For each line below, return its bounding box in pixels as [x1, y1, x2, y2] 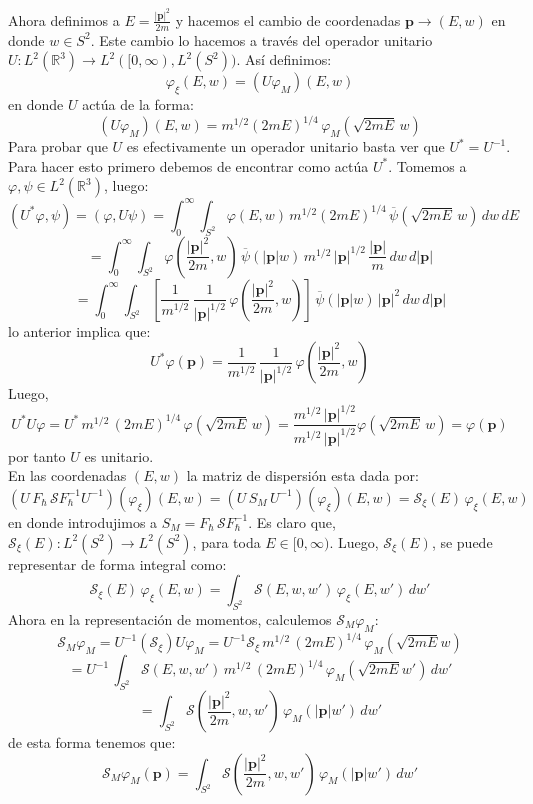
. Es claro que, [248, 511, 336, 532]
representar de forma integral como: [8, 553, 227, 574]
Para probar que [8, 136, 108, 157]
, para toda [192, 531, 261, 552]
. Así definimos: [236, 49, 332, 70]
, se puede [431, 531, 493, 552]
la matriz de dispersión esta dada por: [186, 465, 419, 486]
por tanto [8, 445, 66, 466]
